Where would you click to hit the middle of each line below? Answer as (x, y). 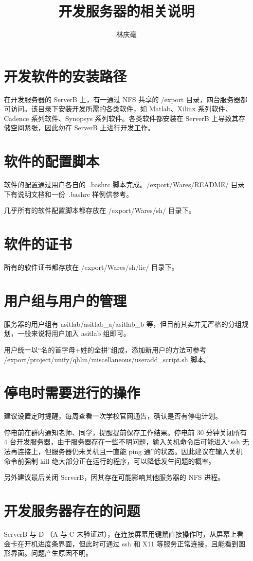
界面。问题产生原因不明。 (51, 553)
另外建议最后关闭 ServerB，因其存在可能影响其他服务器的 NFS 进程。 (114, 477)
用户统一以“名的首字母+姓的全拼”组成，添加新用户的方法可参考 (105, 349)
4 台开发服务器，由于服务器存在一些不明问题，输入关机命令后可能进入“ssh (122, 442)
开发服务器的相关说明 (126, 11)
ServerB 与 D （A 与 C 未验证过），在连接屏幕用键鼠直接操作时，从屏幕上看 (124, 534)
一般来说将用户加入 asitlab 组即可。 (74, 333)
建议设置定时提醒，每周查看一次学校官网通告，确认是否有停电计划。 (113, 416)
